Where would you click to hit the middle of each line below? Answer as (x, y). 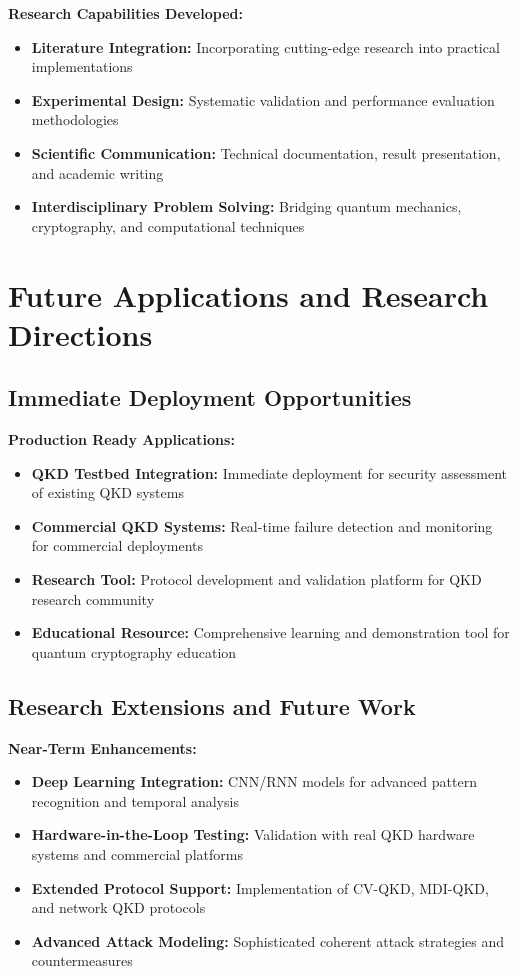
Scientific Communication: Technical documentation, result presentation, (266, 152)
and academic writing (97, 172)
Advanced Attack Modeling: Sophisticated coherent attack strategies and (268, 940)
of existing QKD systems (107, 492)
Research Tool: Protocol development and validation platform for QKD (256, 579)
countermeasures (82, 960)
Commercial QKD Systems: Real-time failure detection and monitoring (262, 525)
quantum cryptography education (134, 651)
